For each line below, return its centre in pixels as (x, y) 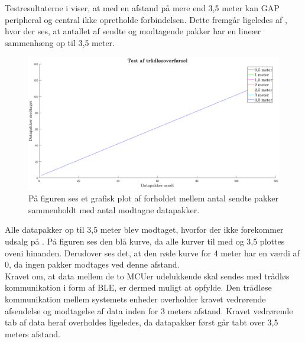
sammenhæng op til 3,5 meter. (60, 42)
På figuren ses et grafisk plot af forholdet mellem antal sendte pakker (153, 198)
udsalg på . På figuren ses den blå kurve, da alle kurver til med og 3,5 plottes (145, 241)
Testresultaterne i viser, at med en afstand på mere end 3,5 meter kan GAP (142, 8)
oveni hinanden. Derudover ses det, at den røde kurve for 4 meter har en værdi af (152, 253)
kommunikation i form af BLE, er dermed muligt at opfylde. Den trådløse (138, 287)
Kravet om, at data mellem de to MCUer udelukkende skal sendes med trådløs (147, 276)
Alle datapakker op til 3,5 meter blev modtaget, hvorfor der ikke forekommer (144, 229)
